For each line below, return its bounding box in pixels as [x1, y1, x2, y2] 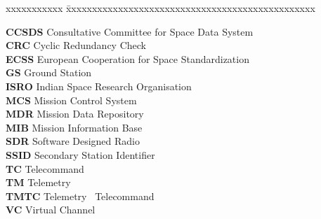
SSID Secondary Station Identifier [6, 147, 155, 162]
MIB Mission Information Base [6, 120, 143, 134]
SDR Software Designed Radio [6, 134, 140, 148]
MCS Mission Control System [6, 92, 137, 107]
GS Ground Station [6, 65, 92, 80]
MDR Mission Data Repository [6, 106, 144, 121]
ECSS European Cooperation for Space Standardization [6, 51, 249, 66]
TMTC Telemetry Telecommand [6, 188, 155, 203]
